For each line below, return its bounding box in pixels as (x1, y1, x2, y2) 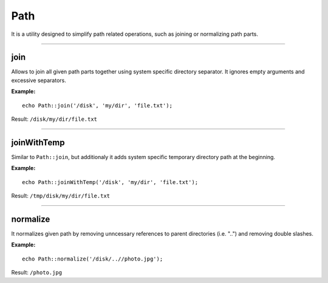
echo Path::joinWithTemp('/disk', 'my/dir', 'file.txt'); (22, 179, 199, 185)
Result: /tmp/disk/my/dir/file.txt (11, 192, 111, 200)
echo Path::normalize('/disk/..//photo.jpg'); (22, 255, 163, 262)
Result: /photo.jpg (11, 269, 63, 276)
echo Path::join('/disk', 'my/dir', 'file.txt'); (22, 102, 173, 109)
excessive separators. (11, 77, 66, 84)
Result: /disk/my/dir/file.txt (11, 115, 97, 123)
